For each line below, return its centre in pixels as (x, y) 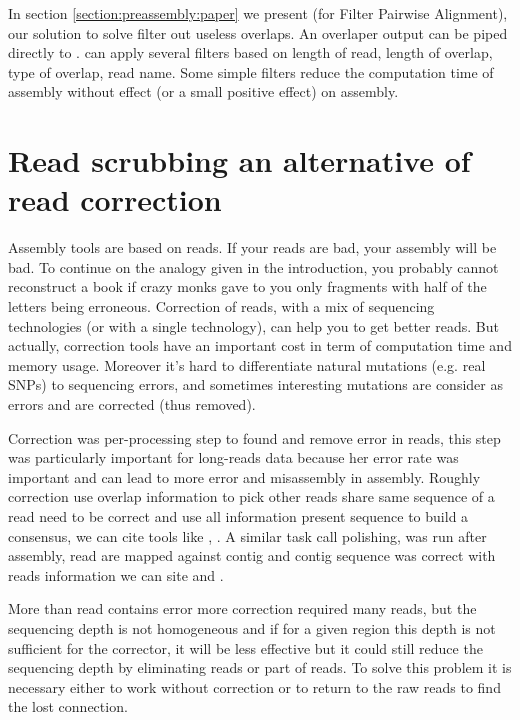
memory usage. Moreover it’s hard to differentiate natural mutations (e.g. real (247, 364)
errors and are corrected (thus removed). (132, 404)
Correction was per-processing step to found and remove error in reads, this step (254, 437)
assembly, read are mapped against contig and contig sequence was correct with (252, 555)
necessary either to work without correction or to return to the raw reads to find (254, 686)
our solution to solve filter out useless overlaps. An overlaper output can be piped (258, 32)
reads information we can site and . (116, 574)
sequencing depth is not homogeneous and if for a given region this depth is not (252, 627)
